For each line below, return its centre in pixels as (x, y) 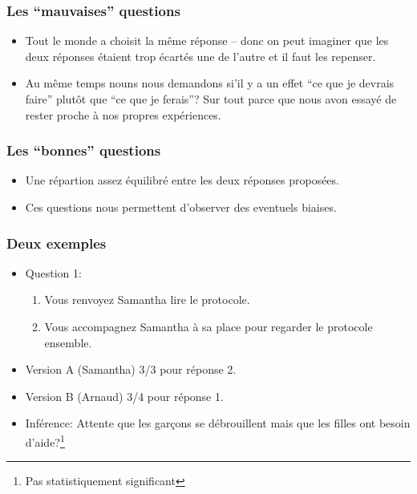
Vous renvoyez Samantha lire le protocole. (147, 300)
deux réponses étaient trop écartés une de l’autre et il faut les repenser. (200, 56)
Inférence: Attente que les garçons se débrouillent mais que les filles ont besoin (218, 423)
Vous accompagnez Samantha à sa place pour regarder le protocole (208, 326)
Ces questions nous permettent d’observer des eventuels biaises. (181, 207)
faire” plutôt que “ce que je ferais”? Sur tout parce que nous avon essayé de (211, 99)
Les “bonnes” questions (84, 150)
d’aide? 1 (45, 440)
